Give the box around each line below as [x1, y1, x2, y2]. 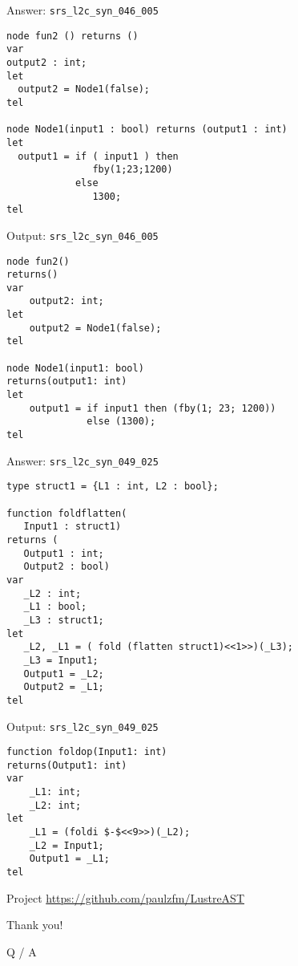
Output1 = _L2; [23, 668, 104, 680]
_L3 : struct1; [23, 614, 104, 626]
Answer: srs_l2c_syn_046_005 [6, 2, 159, 18]
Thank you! [6, 916, 63, 933]
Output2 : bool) [23, 561, 110, 573]
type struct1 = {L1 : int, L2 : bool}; [6, 481, 219, 493]
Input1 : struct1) [23, 521, 122, 533]
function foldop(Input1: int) [6, 746, 167, 758]
